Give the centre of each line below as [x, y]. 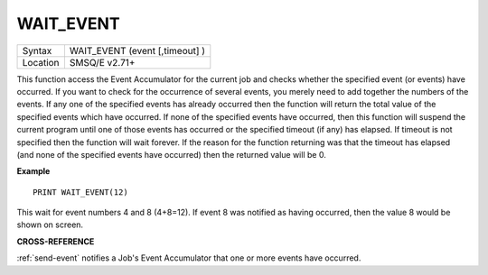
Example [33, 171]
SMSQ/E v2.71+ [102, 62]
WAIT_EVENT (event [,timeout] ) [137, 50]
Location [41, 62]
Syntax [37, 50]
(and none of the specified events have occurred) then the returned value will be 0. [172, 154]
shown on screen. [50, 225]
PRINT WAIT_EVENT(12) [80, 192]
